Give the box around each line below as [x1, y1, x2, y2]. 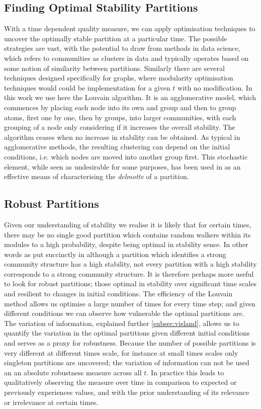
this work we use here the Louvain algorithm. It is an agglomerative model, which [4, 92, 256, 103]
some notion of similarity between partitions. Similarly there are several [4, 62, 225, 73]
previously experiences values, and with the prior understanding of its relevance [4, 387, 249, 397]
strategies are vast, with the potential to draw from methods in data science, [4, 43, 240, 53]
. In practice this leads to [146, 367, 224, 377]
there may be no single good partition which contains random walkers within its [4, 229, 251, 239]
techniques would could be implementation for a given [4, 82, 170, 93]
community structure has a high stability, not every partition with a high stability [4, 259, 257, 269]
